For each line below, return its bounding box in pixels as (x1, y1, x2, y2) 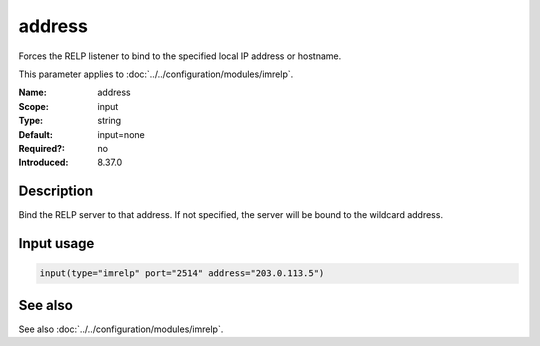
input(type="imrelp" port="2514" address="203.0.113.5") (39, 268, 325, 279)
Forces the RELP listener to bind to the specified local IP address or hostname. (18, 50, 342, 62)
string (97, 115, 122, 127)
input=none (97, 128, 145, 140)
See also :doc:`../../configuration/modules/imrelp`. (18, 323, 224, 335)
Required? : (18, 142, 65, 154)
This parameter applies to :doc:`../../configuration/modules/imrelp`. (18, 68, 294, 80)
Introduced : (18, 156, 69, 169)
